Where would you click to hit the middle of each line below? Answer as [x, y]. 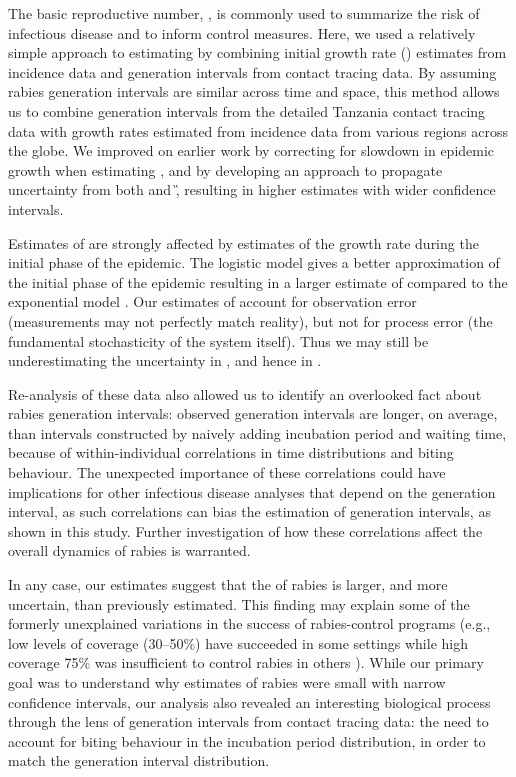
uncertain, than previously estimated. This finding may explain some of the [239, 603]
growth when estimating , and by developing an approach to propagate [225, 169]
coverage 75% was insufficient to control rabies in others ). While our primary [246, 662]
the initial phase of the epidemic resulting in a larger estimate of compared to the [258, 281]
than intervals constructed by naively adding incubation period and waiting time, [257, 432]
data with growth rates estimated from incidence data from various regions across [258, 130]
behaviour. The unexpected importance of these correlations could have [227, 472]
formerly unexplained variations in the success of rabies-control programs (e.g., [249, 623]
